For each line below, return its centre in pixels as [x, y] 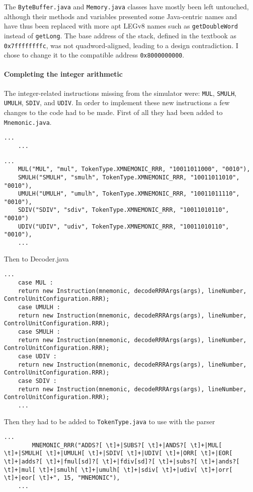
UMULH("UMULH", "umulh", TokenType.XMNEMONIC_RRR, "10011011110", [129, 194]
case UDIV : [37, 356]
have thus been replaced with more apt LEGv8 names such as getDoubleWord [121, 26]
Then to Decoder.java [37, 258]
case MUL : [36, 283]
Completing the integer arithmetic [63, 74]
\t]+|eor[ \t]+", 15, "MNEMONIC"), [62, 478]
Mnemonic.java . [28, 122]
